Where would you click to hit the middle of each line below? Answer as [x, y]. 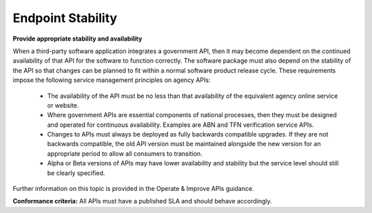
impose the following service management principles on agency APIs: [112, 80]
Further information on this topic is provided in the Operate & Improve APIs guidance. [133, 189]
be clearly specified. [76, 173]
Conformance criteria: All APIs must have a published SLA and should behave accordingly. [142, 201]
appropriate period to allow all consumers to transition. [125, 153]
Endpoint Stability [65, 18]
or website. [63, 105]
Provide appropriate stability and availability [77, 39]
